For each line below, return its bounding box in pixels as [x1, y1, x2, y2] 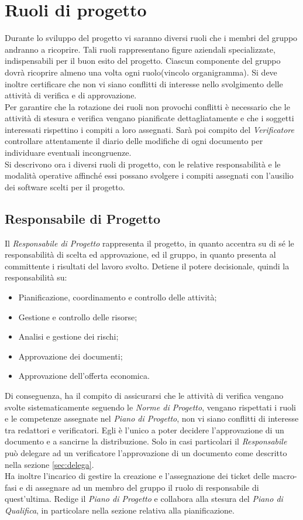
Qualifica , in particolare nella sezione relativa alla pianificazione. [5, 504, 235, 516]
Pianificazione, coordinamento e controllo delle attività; [18, 291, 217, 303]
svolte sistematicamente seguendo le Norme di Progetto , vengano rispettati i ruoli [5, 401, 296, 413]
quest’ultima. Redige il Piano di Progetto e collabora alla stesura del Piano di [5, 492, 283, 505]
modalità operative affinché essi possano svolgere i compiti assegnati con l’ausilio [5, 169, 294, 182]
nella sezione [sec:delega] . [5, 458, 94, 470]
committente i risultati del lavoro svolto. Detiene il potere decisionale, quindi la [5, 259, 290, 272]
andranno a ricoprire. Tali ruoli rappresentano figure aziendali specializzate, [5, 43, 276, 55]
